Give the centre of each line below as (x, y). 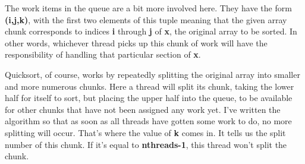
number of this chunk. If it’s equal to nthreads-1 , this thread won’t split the (146, 144)
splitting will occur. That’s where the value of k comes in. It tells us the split (145, 132)
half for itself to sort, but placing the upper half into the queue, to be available (149, 98)
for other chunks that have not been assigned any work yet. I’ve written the (143, 109)
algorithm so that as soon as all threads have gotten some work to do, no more (148, 121)
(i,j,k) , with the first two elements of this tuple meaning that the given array (146, 19)
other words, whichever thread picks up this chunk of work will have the (136, 42)
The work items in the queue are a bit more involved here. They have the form (148, 8)
